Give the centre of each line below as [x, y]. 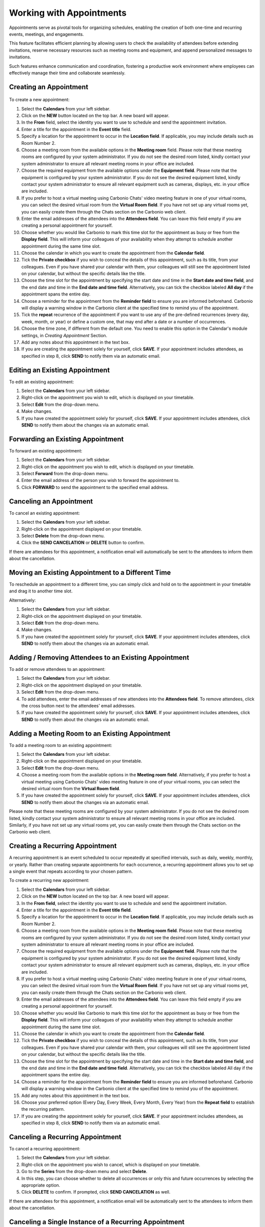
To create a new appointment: [39, 100]
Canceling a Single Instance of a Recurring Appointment [97, 1222]
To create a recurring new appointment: [49, 880]
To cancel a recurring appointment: [45, 1149]
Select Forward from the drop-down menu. [65, 474]
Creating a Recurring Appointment [63, 846]
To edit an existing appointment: [41, 382]
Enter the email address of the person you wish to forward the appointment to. [101, 480]
